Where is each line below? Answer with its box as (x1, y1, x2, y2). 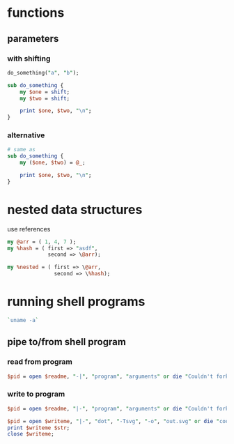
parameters (7, 33, 59, 45)
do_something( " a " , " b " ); (7, 69, 79, 76)
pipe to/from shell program (7, 336, 127, 348)
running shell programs (7, 294, 146, 309)
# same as (7, 146, 36, 153)
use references (7, 224, 51, 233)
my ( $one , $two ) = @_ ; (19, 159, 86, 167)
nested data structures (7, 201, 143, 217)
